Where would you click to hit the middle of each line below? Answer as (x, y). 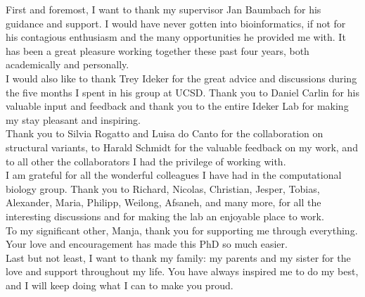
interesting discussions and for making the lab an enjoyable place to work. (165, 216)
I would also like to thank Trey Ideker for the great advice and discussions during (181, 78)
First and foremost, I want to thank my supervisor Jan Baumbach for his (164, 9)
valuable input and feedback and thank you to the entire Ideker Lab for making (177, 106)
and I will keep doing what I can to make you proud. (120, 285)
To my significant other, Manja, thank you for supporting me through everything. (182, 230)
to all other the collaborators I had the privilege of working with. (146, 161)
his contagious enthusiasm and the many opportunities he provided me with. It (176, 37)
